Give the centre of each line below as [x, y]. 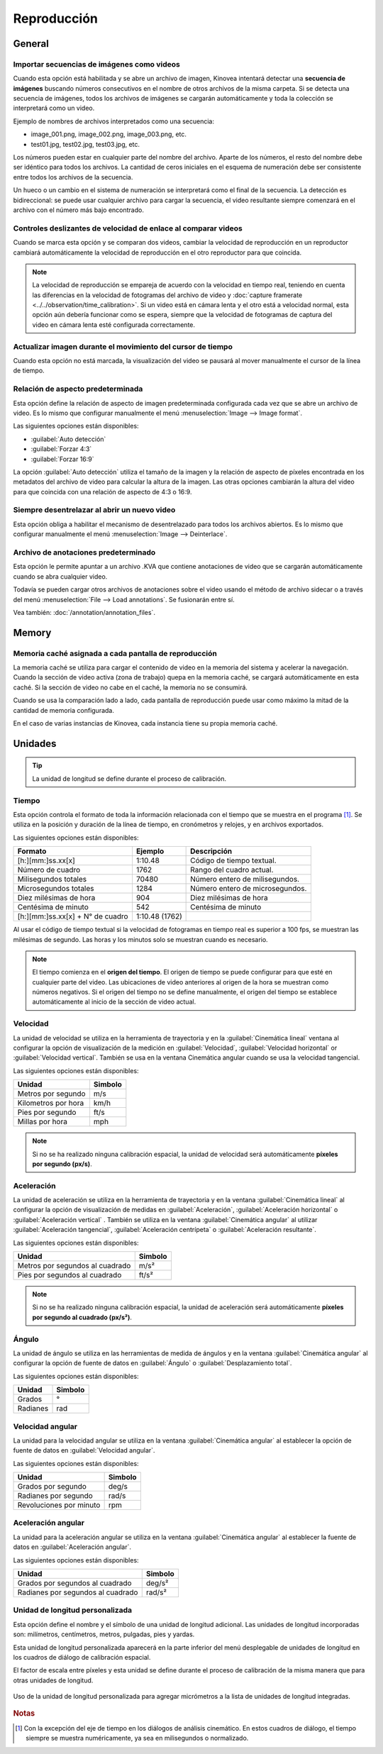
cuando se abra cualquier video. [60, 576]
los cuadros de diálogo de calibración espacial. [82, 1657]
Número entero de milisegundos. [245, 879]
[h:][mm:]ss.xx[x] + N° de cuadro [73, 916]
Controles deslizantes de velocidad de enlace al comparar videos [128, 228]
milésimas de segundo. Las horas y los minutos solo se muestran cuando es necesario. [141, 939]
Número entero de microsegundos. [249, 889]
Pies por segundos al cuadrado [70, 1275]
